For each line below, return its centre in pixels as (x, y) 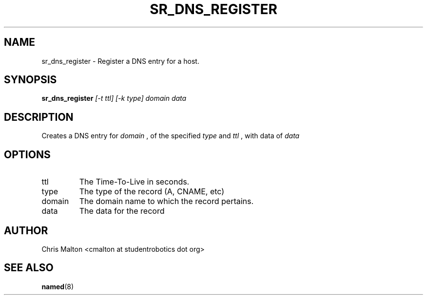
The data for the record (122, 211)
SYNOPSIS (30, 80)
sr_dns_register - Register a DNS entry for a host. (120, 61)
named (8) (58, 286)
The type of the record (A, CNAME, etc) (152, 192)
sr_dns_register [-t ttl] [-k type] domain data (114, 98)
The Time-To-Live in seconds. (134, 182)
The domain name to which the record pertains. (166, 201)
